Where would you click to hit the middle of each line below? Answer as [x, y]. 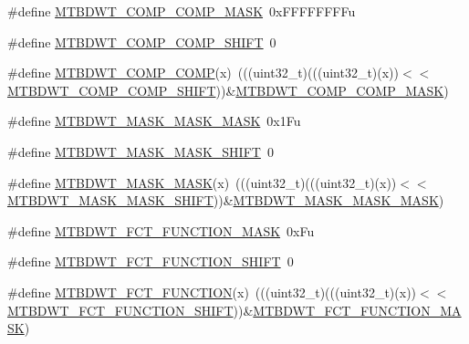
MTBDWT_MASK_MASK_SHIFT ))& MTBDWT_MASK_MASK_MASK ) [226, 200]
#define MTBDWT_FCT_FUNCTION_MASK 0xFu [161, 230]
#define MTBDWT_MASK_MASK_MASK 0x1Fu [154, 121]
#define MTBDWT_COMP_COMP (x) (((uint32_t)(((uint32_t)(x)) [203, 73]
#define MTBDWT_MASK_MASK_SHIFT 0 [141, 151]
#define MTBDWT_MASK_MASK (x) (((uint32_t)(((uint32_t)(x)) [202, 182]
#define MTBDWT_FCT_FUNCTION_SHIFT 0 [151, 261]
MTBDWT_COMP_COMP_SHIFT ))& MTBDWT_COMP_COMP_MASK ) [228, 90]
